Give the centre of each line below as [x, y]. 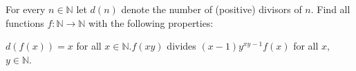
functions [25, 22]
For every [26, 9]
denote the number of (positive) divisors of [212, 9]
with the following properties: [151, 22]
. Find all [330, 9]
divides [181, 46]
